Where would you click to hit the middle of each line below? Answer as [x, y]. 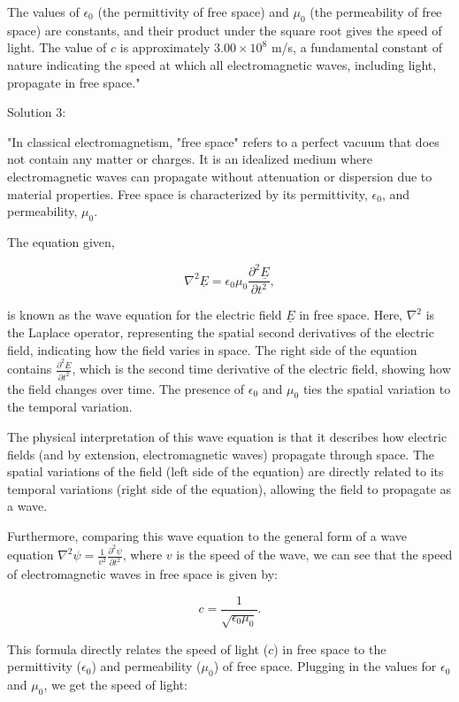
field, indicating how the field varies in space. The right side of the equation [212, 349]
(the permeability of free [376, 12]
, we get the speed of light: [115, 685]
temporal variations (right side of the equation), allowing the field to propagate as [229, 488]
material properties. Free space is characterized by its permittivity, [187, 193]
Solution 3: [37, 112]
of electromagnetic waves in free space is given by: [142, 574]
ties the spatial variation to [377, 388]
